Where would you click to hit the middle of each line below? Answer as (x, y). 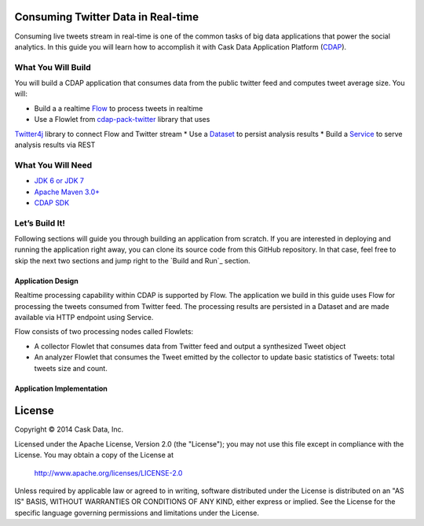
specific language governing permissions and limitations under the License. (137, 513)
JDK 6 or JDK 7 (59, 181)
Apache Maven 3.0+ (67, 192)
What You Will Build (53, 67)
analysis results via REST (55, 145)
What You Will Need (53, 165)
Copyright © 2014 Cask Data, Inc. (69, 429)
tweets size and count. (71, 368)
